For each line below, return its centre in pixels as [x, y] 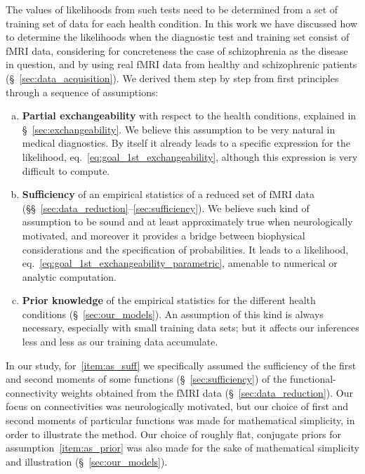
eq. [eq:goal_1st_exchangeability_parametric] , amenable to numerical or [180, 263]
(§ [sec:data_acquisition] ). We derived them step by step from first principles [172, 78]
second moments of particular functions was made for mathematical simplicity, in [180, 420]
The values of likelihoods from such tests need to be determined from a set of [172, 9]
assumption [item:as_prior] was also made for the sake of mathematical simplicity [182, 448]
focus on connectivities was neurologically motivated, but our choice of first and [177, 406]
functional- [313, 379]
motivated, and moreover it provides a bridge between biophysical [164, 235]
